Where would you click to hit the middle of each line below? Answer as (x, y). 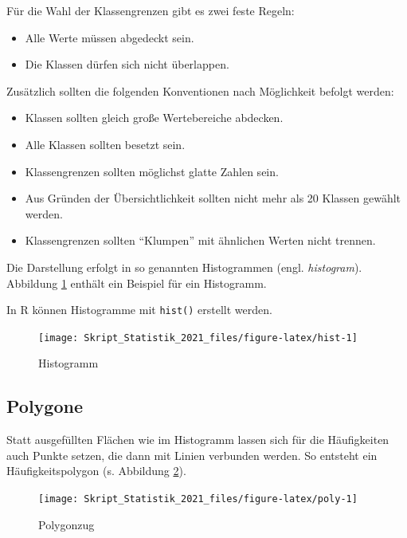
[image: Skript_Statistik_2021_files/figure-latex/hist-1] (198, 338)
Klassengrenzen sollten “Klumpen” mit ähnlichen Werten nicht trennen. (200, 240)
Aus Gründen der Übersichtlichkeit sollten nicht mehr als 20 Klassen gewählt (213, 198)
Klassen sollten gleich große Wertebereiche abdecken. (154, 118)
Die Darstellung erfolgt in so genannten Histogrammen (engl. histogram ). (184, 267)
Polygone (45, 406)
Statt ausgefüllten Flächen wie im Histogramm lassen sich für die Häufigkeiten (198, 440)
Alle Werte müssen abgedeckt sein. (110, 37)
